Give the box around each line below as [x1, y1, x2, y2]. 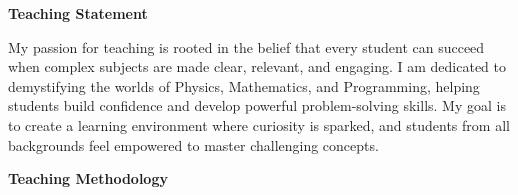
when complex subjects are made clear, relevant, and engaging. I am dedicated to [8, 56, 507, 77]
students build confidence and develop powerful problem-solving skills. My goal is [8, 95, 506, 116]
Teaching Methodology [8, 168, 168, 189]
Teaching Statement [8, 3, 148, 23]
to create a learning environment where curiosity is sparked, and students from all [8, 114, 510, 135]
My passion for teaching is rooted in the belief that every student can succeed [8, 36, 485, 57]
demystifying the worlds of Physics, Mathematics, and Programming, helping [8, 75, 480, 96]
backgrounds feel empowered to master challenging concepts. [8, 134, 379, 155]
